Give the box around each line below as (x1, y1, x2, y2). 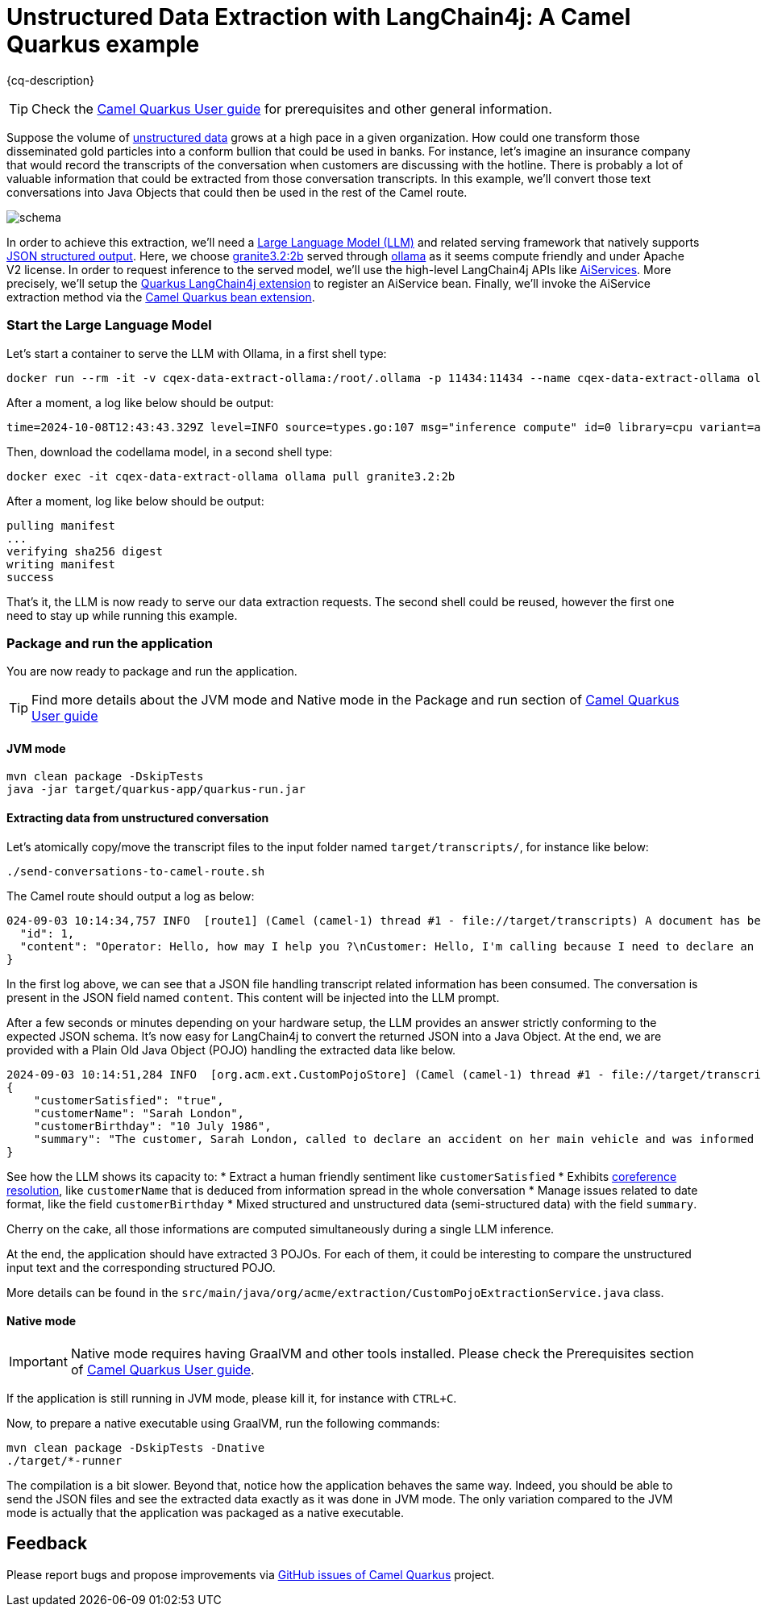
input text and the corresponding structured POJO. (6, 1260, 276, 1274)
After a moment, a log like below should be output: (6, 395, 274, 409)
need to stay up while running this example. (6, 608, 238, 622)
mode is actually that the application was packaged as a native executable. (6, 1505, 404, 1519)
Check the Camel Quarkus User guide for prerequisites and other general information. (31, 100, 552, 117)
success (6, 570, 55, 584)
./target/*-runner (6, 1453, 123, 1467)
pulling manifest (6, 518, 115, 532)
